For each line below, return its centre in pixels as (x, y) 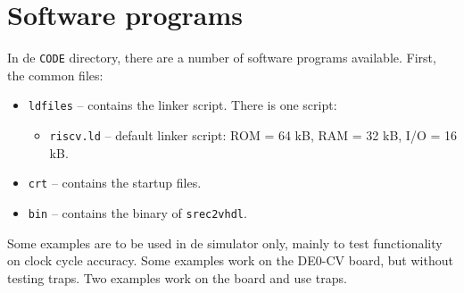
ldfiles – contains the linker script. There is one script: (182, 105)
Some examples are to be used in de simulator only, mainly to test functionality (225, 243)
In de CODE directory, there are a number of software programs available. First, (222, 58)
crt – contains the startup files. (115, 183)
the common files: (55, 75)
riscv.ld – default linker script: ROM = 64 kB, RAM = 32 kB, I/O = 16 (253, 135)
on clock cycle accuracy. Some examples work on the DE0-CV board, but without (230, 260)
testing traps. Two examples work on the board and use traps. (177, 277)
